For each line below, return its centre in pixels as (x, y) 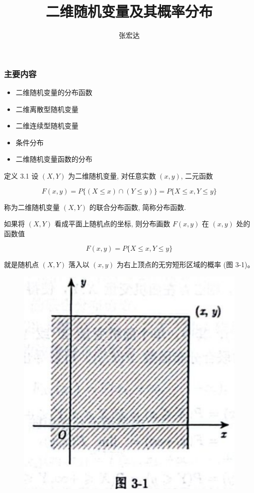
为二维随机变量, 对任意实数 (112, 175)
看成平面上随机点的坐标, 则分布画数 (112, 224)
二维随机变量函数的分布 (54, 159)
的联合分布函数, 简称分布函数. (138, 207)
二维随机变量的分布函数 (54, 92)
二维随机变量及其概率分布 (129, 11)
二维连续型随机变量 (47, 126)
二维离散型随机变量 (47, 109)
